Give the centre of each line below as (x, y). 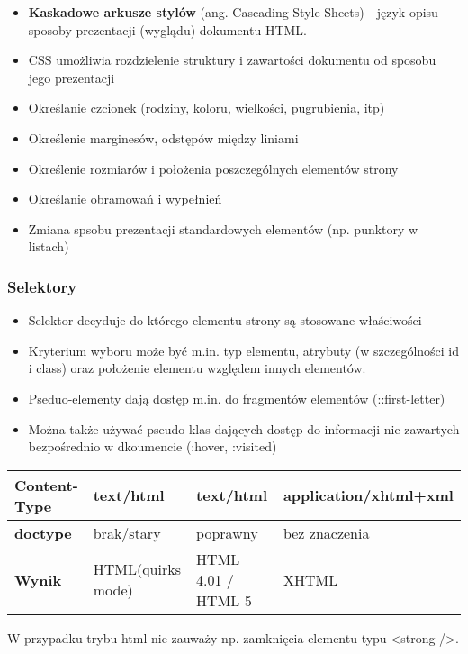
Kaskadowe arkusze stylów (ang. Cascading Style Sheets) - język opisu (233, 12)
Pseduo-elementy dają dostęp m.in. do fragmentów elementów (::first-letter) (237, 398)
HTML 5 (224, 600)
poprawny (227, 532)
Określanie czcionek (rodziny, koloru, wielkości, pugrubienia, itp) (207, 108)
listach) (49, 246)
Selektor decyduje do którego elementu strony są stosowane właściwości (225, 320)
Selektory (42, 286)
